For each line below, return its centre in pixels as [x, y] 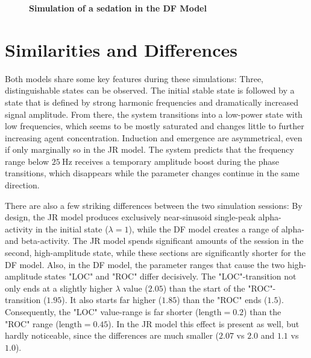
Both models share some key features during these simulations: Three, [134, 78]
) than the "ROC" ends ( [222, 300]
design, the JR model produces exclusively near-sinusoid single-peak [130, 217]
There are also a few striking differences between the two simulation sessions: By [154, 205]
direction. [22, 185]
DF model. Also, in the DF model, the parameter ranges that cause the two [145, 264]
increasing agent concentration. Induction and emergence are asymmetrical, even [154, 137]
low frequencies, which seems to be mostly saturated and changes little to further [155, 126]
